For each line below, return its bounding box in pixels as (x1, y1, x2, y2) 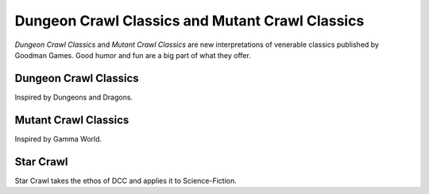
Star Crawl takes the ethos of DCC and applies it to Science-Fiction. (14, 176, 238, 185)
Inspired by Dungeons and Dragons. (14, 92, 133, 102)
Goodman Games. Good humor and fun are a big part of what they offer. (14, 50, 252, 60)
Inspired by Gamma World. (14, 134, 102, 143)
